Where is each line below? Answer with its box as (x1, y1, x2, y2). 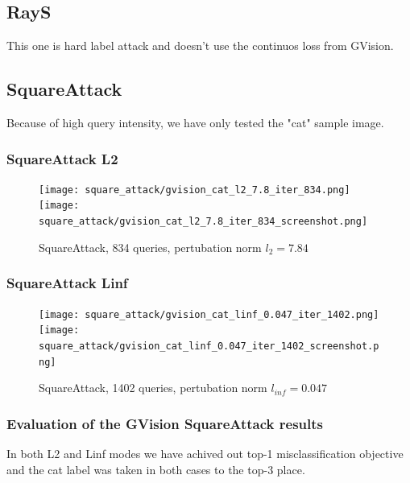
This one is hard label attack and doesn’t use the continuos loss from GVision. (6, 37, 394, 54)
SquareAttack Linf (6, 273, 128, 293)
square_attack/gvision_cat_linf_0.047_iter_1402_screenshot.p (39, 340, 379, 352)
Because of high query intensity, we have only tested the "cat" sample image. (6, 114, 384, 130)
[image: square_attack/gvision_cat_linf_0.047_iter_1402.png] (39, 308, 379, 320)
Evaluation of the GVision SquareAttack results (6, 413, 323, 433)
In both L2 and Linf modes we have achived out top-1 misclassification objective (6, 445, 404, 462)
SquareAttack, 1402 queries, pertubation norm (39, 379, 267, 396)
